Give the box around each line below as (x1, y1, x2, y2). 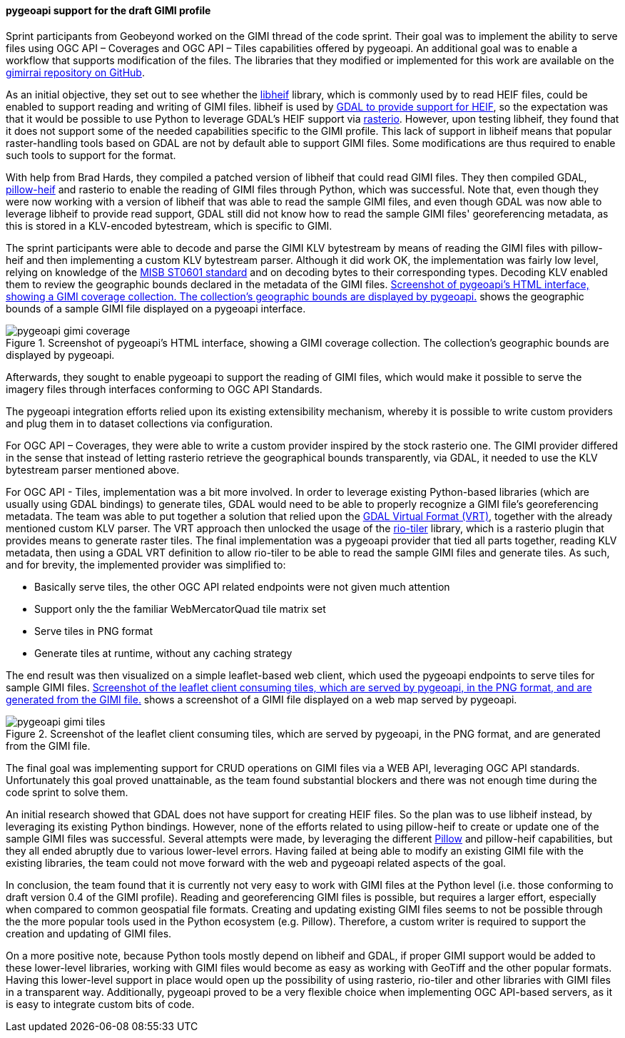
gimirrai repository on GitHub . (6, 66, 145, 78)
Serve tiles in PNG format (34, 624, 153, 637)
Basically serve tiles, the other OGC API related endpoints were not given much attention (34, 580, 450, 593)
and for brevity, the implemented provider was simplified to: (6, 558, 286, 571)
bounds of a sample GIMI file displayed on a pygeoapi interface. (6, 302, 306, 315)
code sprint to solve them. (6, 785, 128, 798)
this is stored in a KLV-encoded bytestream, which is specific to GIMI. (6, 219, 332, 232)
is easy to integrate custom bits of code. (6, 997, 195, 1010)
